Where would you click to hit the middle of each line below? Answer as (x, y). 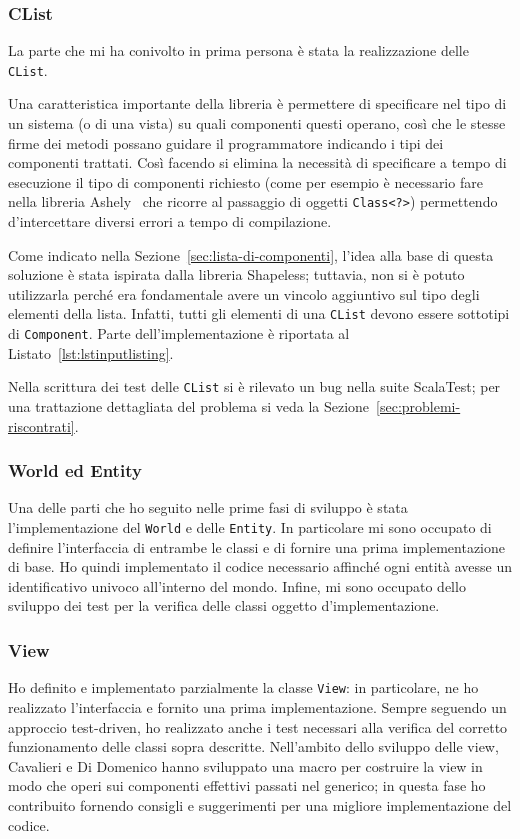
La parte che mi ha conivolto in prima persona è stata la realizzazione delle (238, 50)
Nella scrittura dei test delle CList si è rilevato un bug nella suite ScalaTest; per (254, 386)
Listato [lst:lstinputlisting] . (91, 352)
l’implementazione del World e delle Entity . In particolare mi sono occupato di (250, 527)
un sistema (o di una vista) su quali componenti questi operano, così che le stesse (257, 123)
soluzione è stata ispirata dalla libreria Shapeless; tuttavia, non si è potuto (236, 274)
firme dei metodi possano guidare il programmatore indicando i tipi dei (226, 142)
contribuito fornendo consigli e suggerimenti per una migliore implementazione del (260, 804)
